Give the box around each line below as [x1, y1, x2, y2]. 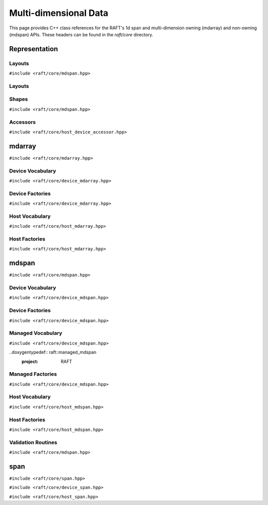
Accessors [9, 118, 36, 125]
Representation [9, 45, 58, 53]
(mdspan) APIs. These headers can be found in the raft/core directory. [9, 31, 153, 37]
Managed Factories [9, 371, 57, 378]
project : [21, 358, 38, 364]
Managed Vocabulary [9, 330, 63, 337]
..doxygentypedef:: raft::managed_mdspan [9, 349, 97, 355]
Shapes [9, 96, 28, 103]
